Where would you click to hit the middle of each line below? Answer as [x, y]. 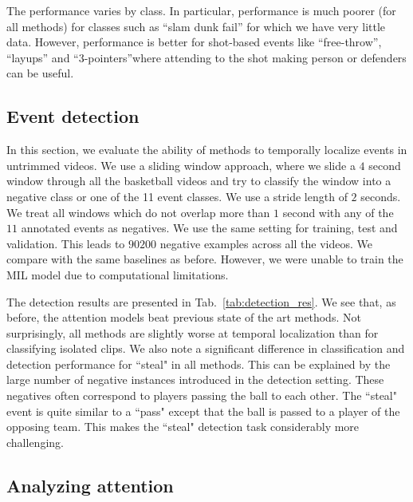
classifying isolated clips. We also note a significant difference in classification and [206, 348]
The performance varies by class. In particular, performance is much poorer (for [201, 10]
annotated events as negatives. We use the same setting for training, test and [209, 228]
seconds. [381, 196]
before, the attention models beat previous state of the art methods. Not [184, 317]
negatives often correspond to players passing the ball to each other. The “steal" [202, 395]
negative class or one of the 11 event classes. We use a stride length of [177, 196]
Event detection [73, 116]
